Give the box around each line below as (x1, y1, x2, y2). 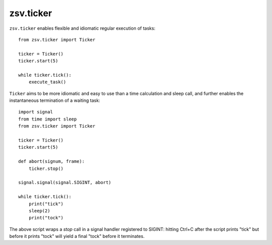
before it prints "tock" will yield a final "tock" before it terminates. (9, 233, 145, 239)
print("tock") (28, 215, 64, 221)
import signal (18, 109, 53, 115)
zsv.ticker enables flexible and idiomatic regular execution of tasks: (9, 25, 156, 31)
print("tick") (28, 201, 64, 207)
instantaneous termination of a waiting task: (9, 97, 100, 103)
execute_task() (28, 79, 66, 85)
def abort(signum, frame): (18, 159, 85, 164)
